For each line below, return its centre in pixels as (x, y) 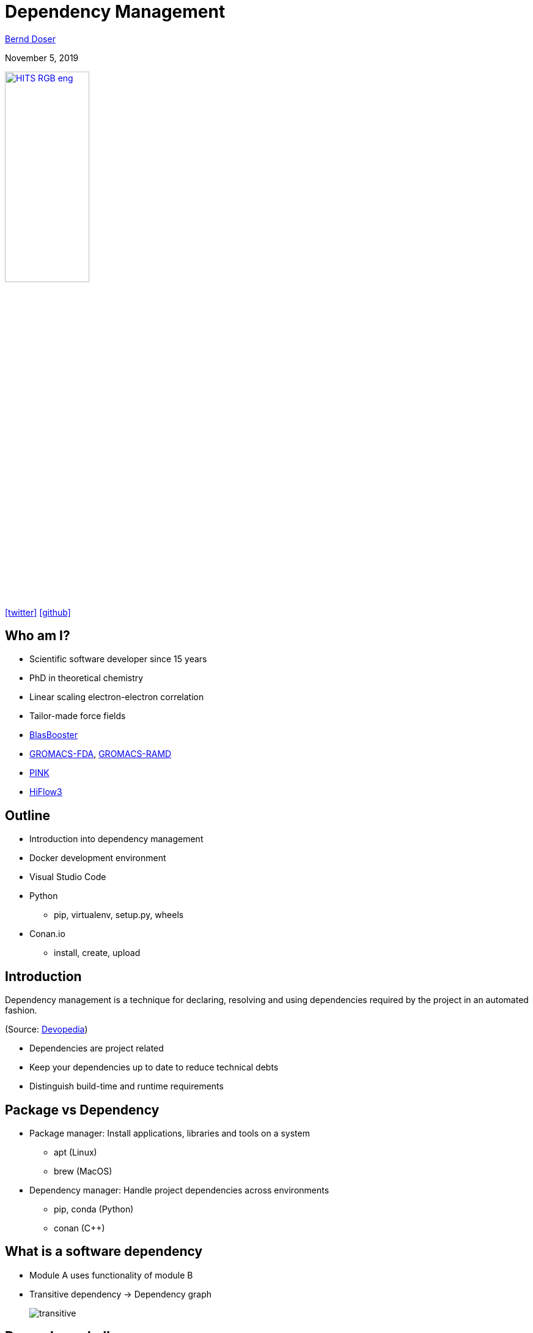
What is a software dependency (104, 1252)
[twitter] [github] (38, 612)
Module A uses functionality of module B (111, 1275)
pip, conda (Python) (94, 1209)
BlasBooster (54, 735)
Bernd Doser (30, 39)
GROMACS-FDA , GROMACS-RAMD (101, 754)
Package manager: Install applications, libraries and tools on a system (170, 1133)
